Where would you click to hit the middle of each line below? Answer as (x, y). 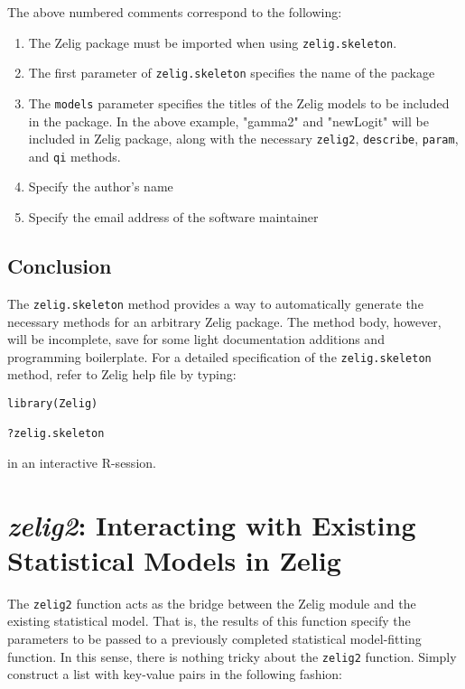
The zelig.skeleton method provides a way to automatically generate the (215, 303)
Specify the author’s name (101, 186)
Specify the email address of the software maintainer (173, 217)
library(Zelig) (53, 403)
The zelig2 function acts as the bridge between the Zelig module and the (212, 603)
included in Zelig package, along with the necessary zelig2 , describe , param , (243, 139)
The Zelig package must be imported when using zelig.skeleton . (213, 42)
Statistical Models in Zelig (174, 559)
